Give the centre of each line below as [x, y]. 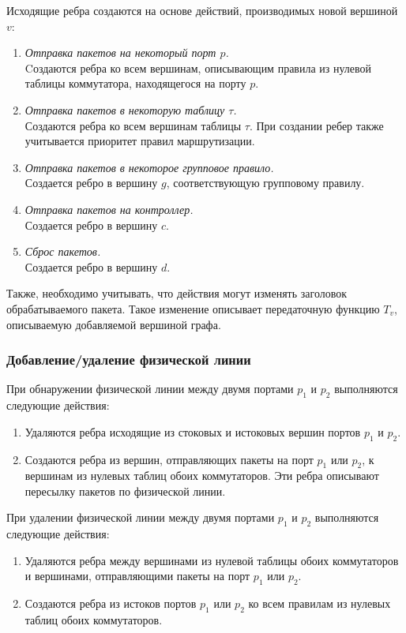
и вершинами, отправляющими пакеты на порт [137, 576]
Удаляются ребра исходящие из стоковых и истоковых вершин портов [193, 431]
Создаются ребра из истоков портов [111, 603]
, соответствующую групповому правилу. [265, 183]
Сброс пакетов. [63, 251]
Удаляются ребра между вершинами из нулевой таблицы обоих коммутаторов [212, 560]
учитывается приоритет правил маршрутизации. [140, 141]
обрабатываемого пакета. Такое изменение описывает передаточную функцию [193, 308]
